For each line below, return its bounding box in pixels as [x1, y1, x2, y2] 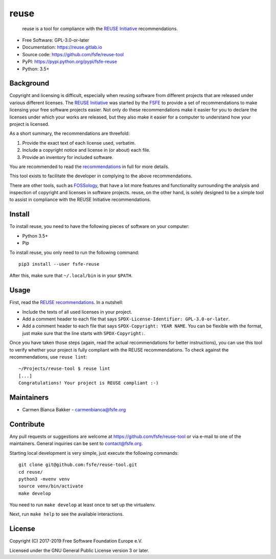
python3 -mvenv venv [18, 476, 70, 482]
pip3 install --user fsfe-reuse [18, 261, 100, 267]
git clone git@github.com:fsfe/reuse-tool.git [18, 462, 137, 468]
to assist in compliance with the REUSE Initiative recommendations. [9, 197, 151, 203]
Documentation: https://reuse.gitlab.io [22, 44, 102, 51]
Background [9, 79, 50, 88]
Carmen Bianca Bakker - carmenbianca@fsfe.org [22, 407, 126, 413]
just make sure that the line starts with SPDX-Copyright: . [22, 330, 146, 336]
